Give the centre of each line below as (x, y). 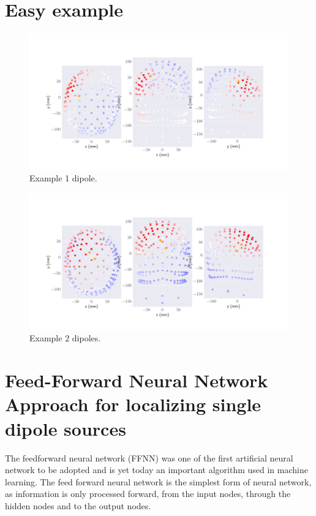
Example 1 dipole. (63, 178)
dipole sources (66, 428)
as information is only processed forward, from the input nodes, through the (148, 494)
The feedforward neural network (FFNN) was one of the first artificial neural (149, 457)
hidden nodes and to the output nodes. (78, 505)
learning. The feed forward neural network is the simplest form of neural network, (158, 481)
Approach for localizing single (133, 404)
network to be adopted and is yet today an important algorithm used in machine (156, 470)
